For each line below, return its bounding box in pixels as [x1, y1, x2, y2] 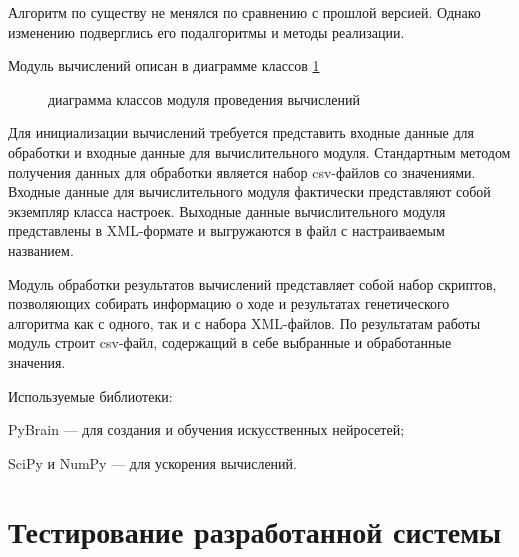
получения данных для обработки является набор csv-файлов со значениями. [8, 161, 476, 182]
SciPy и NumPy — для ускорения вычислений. [8, 452, 297, 473]
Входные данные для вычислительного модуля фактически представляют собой [8, 181, 491, 202]
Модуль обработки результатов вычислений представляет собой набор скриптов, [8, 273, 497, 294]
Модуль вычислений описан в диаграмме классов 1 [8, 55, 320, 76]
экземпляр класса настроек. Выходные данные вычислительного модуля [8, 200, 446, 221]
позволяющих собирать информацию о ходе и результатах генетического [8, 293, 450, 314]
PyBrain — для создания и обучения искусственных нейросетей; [8, 419, 405, 440]
